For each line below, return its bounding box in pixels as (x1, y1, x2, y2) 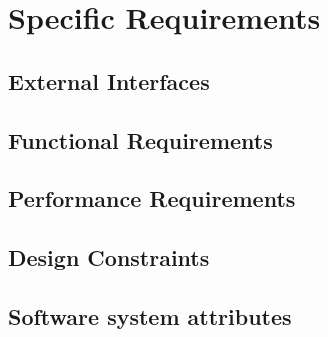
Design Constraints (8, 242, 210, 273)
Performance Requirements (8, 183, 296, 214)
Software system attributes (8, 300, 292, 331)
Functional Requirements (8, 124, 273, 155)
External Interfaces (8, 65, 210, 96)
